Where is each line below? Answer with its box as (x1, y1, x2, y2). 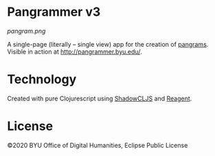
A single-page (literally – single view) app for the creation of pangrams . (7, 40, 209, 48)
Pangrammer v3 (7, 4, 101, 20)
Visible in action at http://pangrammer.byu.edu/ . (7, 47, 142, 56)
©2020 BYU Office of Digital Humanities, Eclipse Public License (7, 141, 188, 149)
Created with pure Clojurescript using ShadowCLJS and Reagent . (7, 94, 192, 102)
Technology (7, 71, 77, 87)
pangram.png (7, 27, 46, 35)
